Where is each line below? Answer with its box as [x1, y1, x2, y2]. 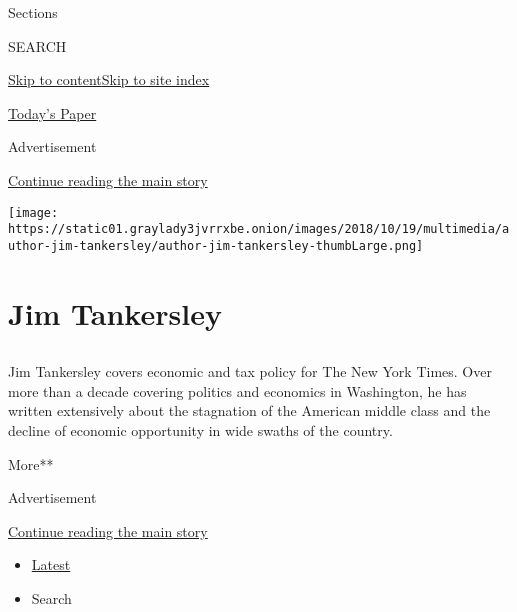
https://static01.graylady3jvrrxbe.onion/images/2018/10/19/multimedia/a [8, 222, 510, 237]
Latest [31, 554, 71, 575]
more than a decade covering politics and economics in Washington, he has [8, 380, 467, 401]
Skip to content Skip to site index [8, 69, 210, 90]
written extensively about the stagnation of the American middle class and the [8, 400, 491, 421]
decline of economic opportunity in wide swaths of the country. [8, 420, 393, 441]
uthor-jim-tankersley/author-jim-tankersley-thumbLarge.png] [8, 238, 424, 253]
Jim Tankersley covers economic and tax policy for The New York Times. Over [8, 361, 492, 382]
